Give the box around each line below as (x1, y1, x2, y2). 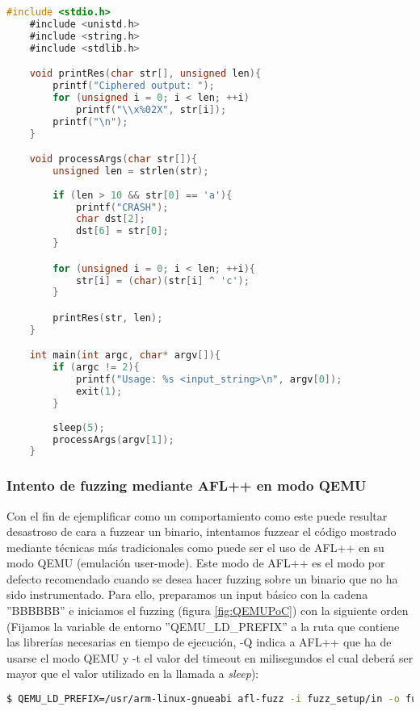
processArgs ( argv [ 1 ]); (52, 433, 174, 445)
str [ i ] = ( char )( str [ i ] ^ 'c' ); (75, 274, 250, 286)
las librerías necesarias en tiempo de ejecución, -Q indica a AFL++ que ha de (6, 634, 392, 650)
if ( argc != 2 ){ (52, 362, 140, 374)
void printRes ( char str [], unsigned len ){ (29, 68, 262, 80)
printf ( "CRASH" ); (75, 201, 169, 213)
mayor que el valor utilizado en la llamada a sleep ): (6, 665, 259, 682)
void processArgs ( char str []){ (29, 153, 198, 165)
